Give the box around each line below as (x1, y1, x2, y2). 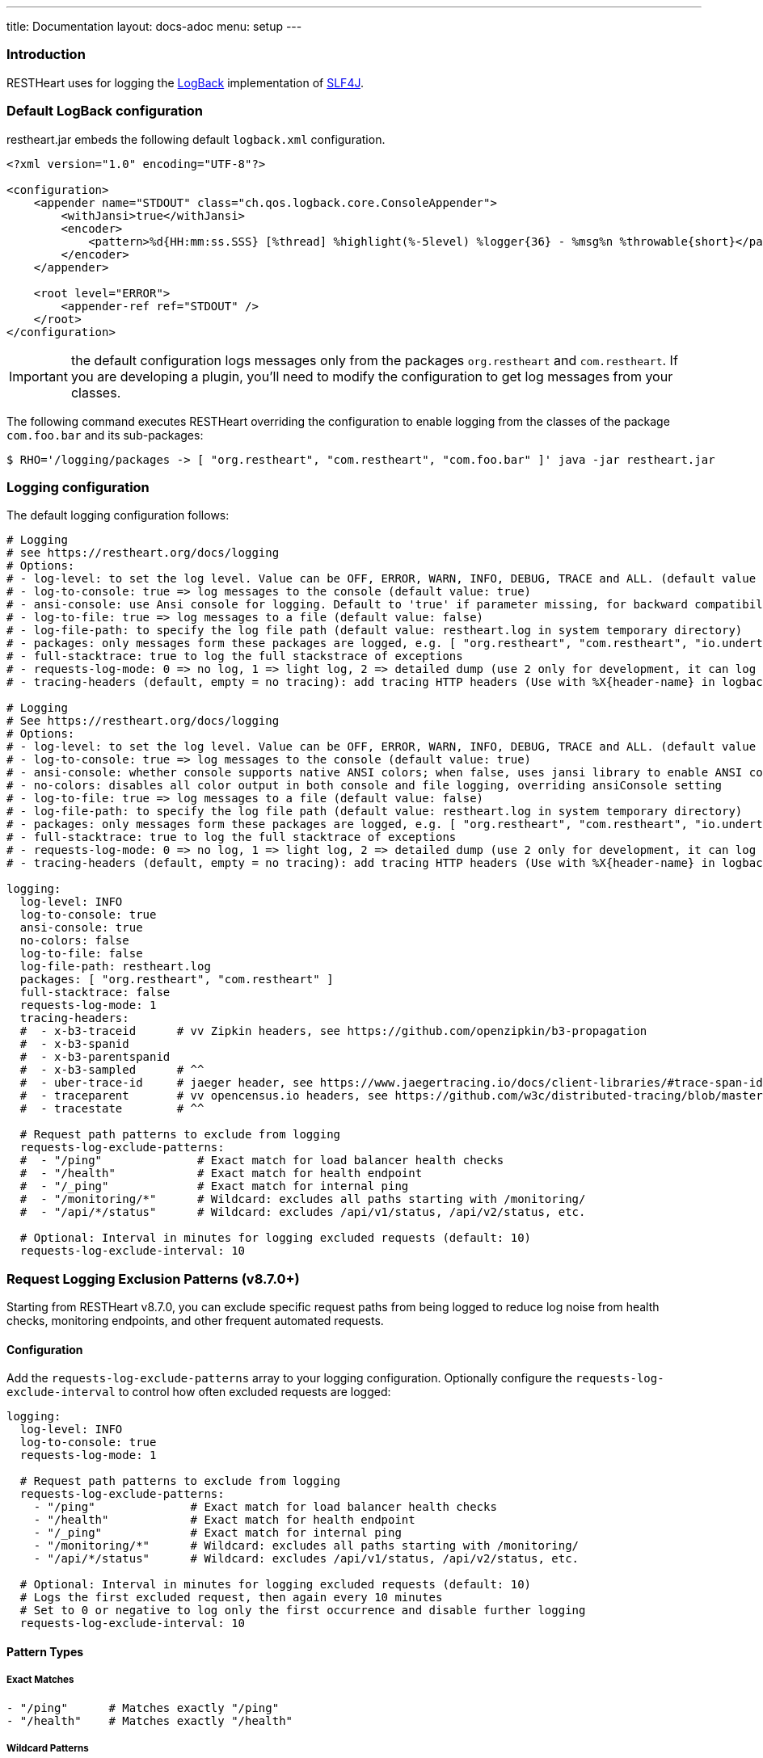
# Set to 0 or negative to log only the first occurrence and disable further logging (19, 1604, 586, 1617)
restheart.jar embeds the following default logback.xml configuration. (6, 132, 386, 146)
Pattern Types (6, 1644, 84, 1659)
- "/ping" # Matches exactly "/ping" (6, 1701, 280, 1714)
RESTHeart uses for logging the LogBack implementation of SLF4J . (6, 75, 364, 90)
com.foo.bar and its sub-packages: (6, 427, 204, 442)
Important (9, 368, 68, 385)
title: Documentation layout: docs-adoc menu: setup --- (6, 19, 302, 33)
